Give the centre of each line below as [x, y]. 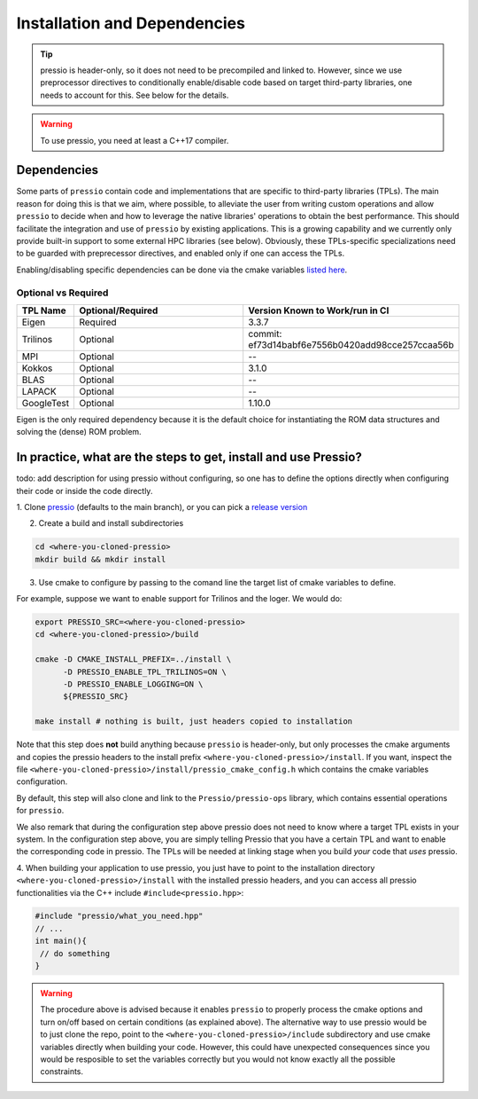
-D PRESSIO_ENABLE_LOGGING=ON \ [133, 684]
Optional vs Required [62, 293]
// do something [75, 953]
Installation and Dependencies [131, 23]
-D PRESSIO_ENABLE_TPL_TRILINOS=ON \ [145, 671]
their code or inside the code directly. [85, 491]
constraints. [62, 1072]
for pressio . [40, 811]
